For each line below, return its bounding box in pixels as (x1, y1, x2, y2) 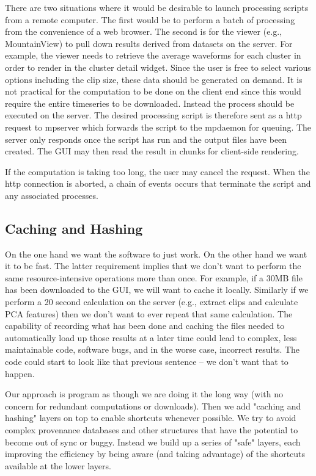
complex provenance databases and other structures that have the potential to (5, 424, 298, 436)
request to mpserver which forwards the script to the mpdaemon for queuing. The (5, 120, 312, 133)
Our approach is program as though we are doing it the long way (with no (5, 388, 283, 400)
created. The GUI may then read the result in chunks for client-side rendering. (5, 145, 299, 157)
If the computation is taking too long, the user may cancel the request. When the (5, 165, 310, 178)
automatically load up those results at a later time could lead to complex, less (5, 331, 297, 344)
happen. (5, 367, 35, 380)
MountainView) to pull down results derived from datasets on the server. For (5, 37, 293, 49)
